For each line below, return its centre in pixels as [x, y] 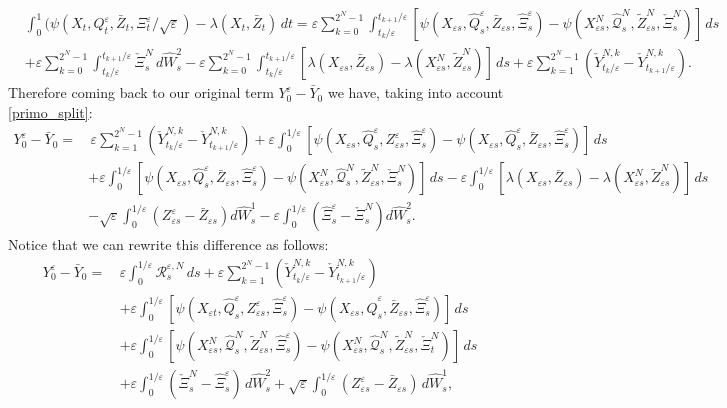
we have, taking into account [415, 92]
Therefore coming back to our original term [141, 92]
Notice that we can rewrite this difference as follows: [168, 244]
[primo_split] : [50, 111]
